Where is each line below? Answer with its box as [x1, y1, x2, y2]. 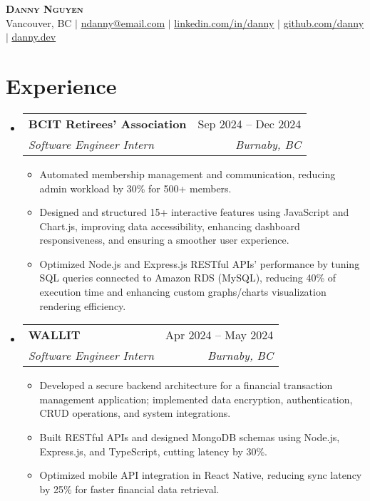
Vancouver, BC [6, 15, 72, 30]
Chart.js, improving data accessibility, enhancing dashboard [39, 218, 300, 233]
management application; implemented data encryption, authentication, [39, 391, 353, 406]
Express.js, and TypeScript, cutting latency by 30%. [39, 443, 268, 458]
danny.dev [11, 29, 56, 44]
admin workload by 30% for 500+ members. [39, 180, 232, 195]
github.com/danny [283, 15, 364, 30]
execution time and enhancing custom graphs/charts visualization [39, 284, 327, 299]
